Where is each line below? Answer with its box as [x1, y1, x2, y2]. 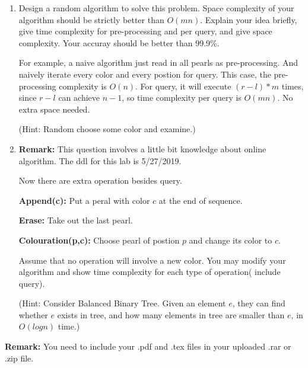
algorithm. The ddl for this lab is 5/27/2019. [18, 154, 182, 167]
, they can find [232, 297, 285, 309]
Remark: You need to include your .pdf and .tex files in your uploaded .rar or [5, 340, 291, 353]
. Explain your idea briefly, [200, 13, 297, 25]
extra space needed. [18, 103, 90, 115]
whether [18, 308, 48, 321]
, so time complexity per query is [122, 91, 242, 104]
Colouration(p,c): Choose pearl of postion [18, 233, 180, 246]
